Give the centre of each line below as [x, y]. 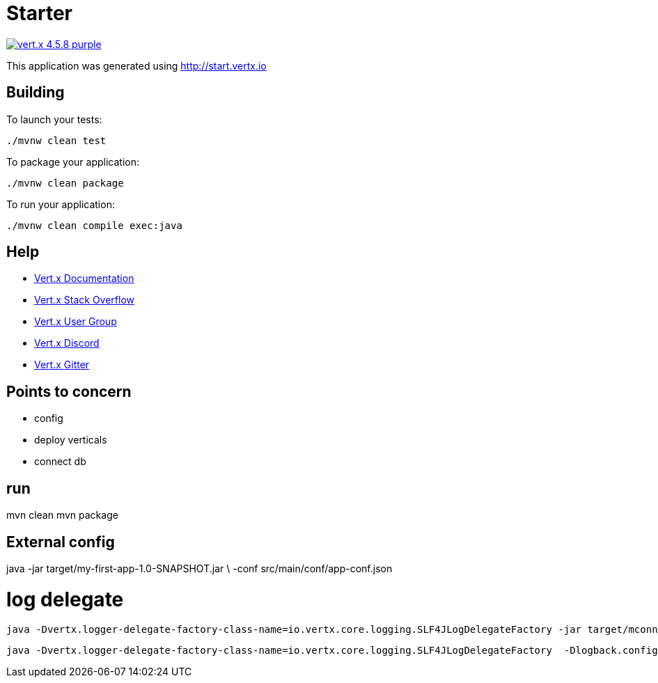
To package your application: [73, 162]
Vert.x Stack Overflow [85, 300]
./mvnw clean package [65, 183]
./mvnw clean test [56, 140]
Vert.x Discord [67, 343]
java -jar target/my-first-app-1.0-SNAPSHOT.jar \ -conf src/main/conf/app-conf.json [199, 568]
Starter [39, 13]
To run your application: [61, 204]
